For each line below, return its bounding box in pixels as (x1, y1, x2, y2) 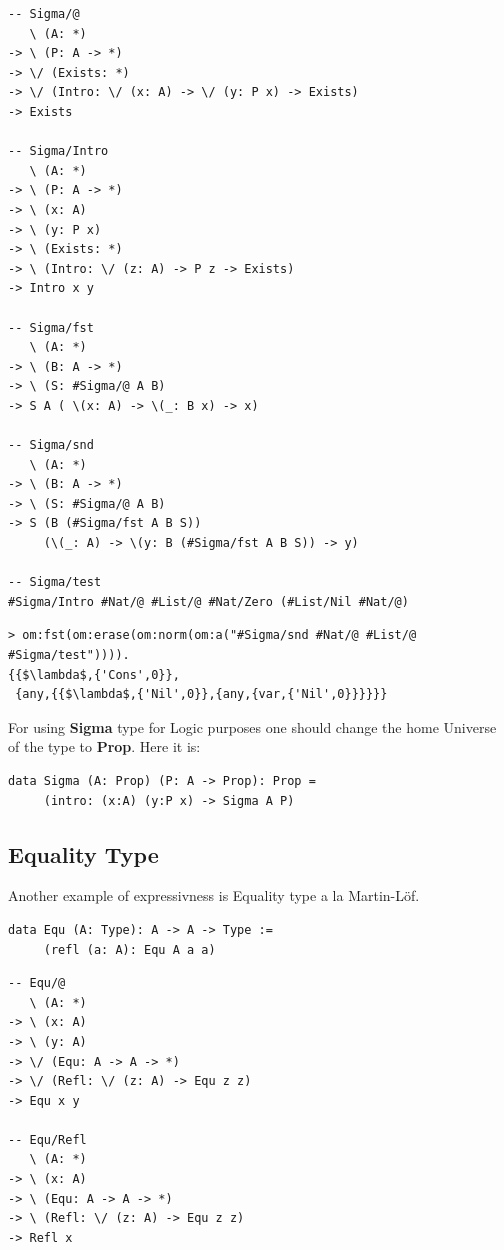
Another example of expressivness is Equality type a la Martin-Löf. (8, 885, 420, 906)
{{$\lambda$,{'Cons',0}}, (8, 667, 180, 682)
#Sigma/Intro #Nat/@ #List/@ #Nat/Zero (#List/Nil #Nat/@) (8, 594, 409, 609)
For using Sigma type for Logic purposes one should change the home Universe (8, 716, 497, 737)
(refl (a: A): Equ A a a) (43, 942, 216, 957)
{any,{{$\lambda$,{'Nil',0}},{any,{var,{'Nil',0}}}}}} (15, 687, 388, 702)
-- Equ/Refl (8, 1132, 87, 1147)
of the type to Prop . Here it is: (8, 736, 201, 757)
